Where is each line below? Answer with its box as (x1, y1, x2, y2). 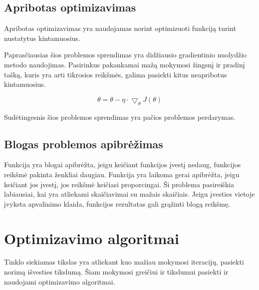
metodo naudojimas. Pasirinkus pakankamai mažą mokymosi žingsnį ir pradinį (4, 59, 245, 69)
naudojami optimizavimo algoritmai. (4, 276, 115, 287)
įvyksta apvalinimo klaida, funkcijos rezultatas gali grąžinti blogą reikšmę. (4, 198, 231, 209)
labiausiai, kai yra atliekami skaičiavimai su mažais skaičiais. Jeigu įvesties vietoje (4, 189, 255, 199)
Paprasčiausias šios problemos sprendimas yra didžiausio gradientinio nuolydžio (4, 49, 247, 60)
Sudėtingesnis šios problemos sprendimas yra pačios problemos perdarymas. (4, 111, 236, 122)
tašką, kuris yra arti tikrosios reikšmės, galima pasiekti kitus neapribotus (4, 69, 227, 79)
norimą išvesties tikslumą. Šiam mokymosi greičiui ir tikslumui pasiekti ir (4, 267, 229, 277)
